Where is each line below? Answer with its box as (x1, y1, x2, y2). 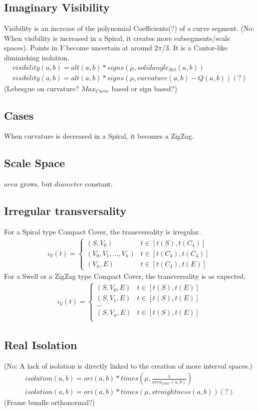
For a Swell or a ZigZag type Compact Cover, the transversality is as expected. (4, 271, 246, 281)
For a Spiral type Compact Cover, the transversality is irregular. (4, 226, 201, 237)
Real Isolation (4, 337, 77, 352)
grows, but (20, 179, 52, 189)
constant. (85, 179, 113, 189)
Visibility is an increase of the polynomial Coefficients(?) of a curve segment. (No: (4, 23, 255, 33)
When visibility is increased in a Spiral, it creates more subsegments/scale (4, 32, 231, 43)
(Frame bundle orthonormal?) (4, 397, 95, 408)
